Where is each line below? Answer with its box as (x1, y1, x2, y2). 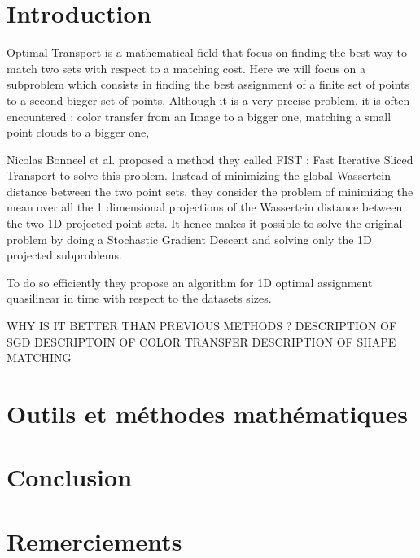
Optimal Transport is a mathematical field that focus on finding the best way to (7, 44, 407, 61)
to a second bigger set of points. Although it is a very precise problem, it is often (7, 91, 410, 108)
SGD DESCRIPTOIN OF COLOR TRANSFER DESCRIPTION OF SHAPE (7, 333, 396, 350)
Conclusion (7, 460, 133, 494)
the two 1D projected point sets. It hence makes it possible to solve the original (7, 215, 403, 232)
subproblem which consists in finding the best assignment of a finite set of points (7, 76, 410, 93)
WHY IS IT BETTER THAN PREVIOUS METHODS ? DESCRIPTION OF (7, 317, 397, 334)
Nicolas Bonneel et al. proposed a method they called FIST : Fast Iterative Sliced (7, 150, 413, 168)
